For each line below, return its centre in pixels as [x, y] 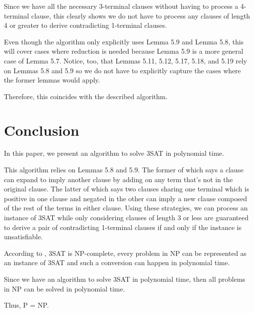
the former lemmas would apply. [52, 80]
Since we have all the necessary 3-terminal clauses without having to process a [121, 6]
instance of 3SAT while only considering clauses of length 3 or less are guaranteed [126, 218]
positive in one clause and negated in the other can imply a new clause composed [126, 198]
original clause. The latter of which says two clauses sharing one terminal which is [127, 189]
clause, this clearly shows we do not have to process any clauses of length [141, 15]
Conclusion [42, 130]
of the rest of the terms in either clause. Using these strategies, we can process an [126, 208]
